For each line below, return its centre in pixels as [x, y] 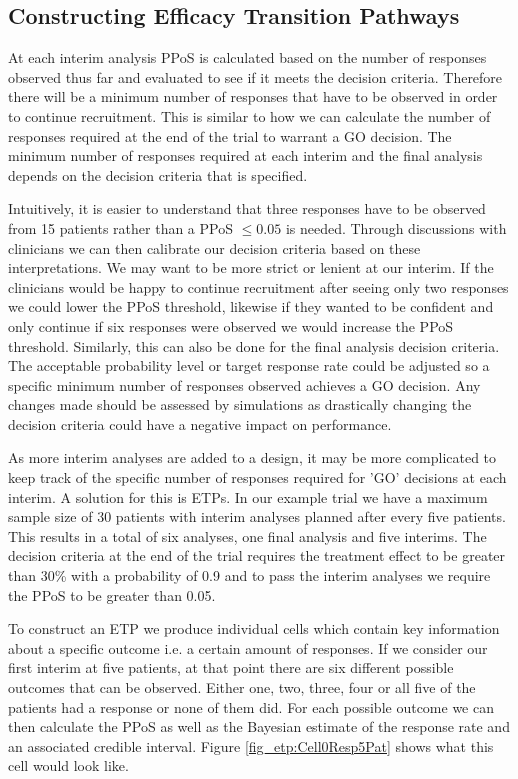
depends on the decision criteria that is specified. [158, 174]
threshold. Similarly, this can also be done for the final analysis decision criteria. [254, 345]
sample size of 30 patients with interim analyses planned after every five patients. [257, 516]
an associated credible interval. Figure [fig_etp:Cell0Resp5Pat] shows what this [251, 745]
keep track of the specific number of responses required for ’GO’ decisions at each [257, 477]
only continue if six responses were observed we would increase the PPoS [231, 325]
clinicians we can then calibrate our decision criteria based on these [214, 247]
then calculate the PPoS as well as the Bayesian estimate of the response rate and [259, 726]
